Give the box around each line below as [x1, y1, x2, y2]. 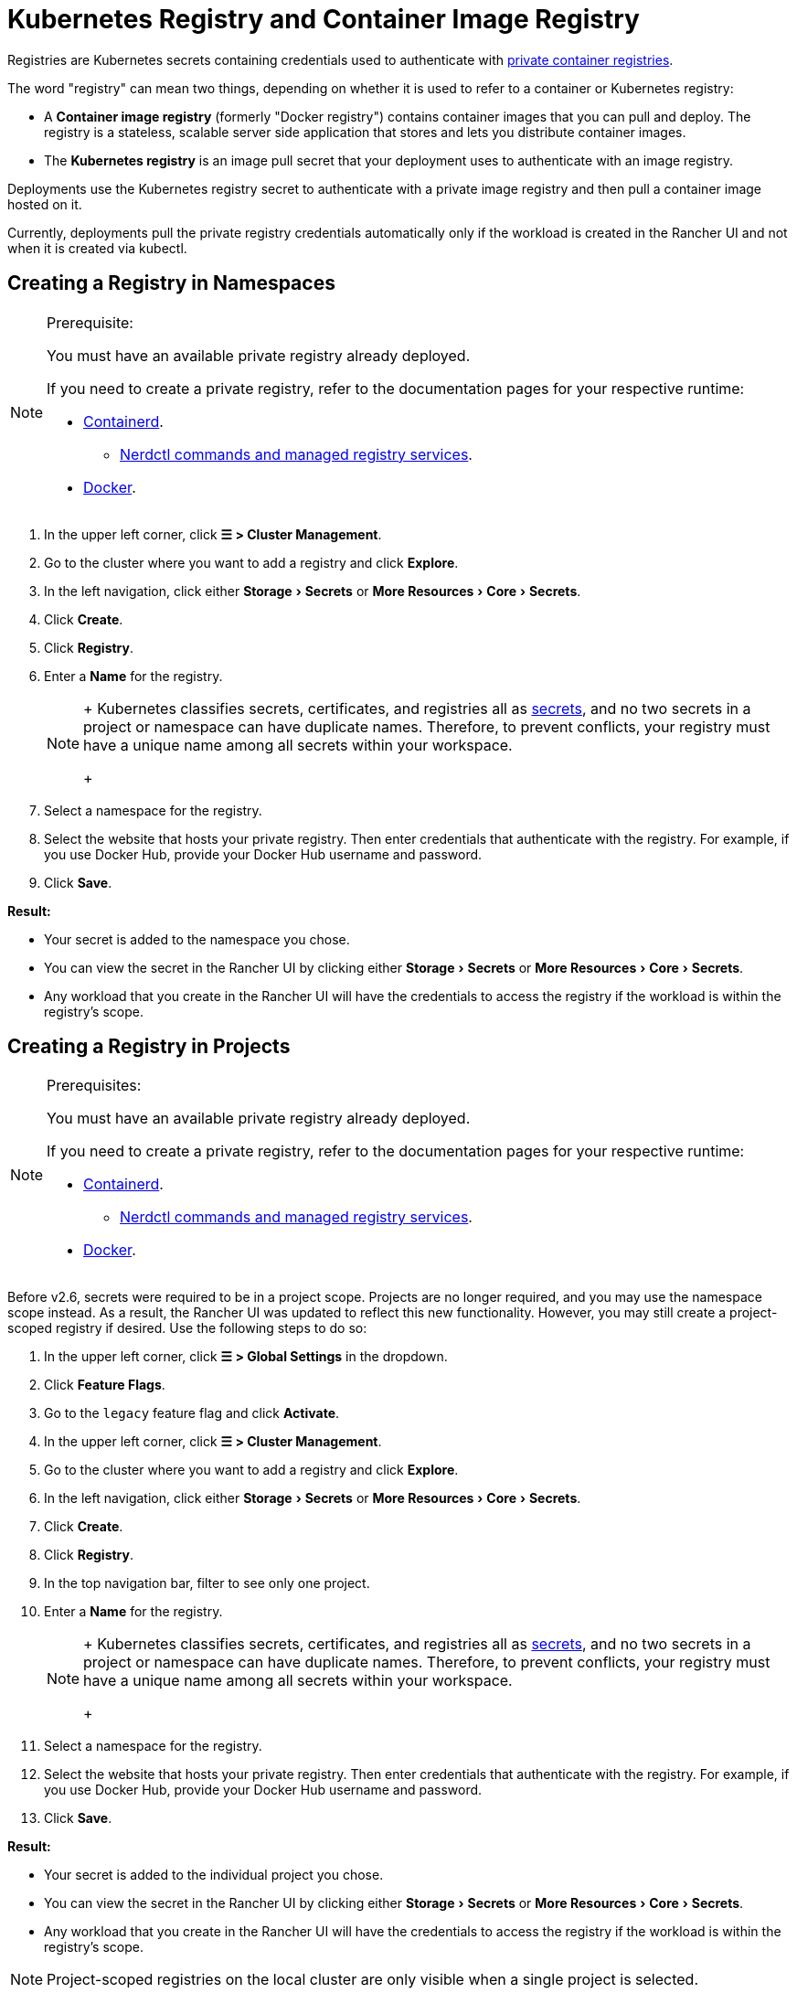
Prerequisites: [47, 1076, 142, 1095]
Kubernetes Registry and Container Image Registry [7, 4, 640, 35]
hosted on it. [7, 196, 82, 212]
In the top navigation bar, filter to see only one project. [44, 1575, 370, 1592]
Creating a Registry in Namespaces [7, 272, 335, 295]
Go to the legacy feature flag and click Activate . [44, 1405, 340, 1422]
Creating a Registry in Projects [7, 1035, 291, 1059]
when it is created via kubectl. [7, 240, 187, 256]
